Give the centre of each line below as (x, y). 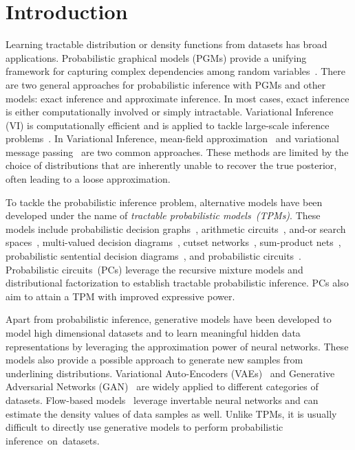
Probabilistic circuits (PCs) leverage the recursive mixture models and (154, 269)
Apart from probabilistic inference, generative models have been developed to (169, 319)
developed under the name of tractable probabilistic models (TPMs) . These (163, 215)
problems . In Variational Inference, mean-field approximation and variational (172, 138)
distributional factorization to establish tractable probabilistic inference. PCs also (177, 283)
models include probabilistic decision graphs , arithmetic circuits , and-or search (176, 228)
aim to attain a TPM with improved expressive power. (120, 296)
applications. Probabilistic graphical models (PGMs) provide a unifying (156, 57)
